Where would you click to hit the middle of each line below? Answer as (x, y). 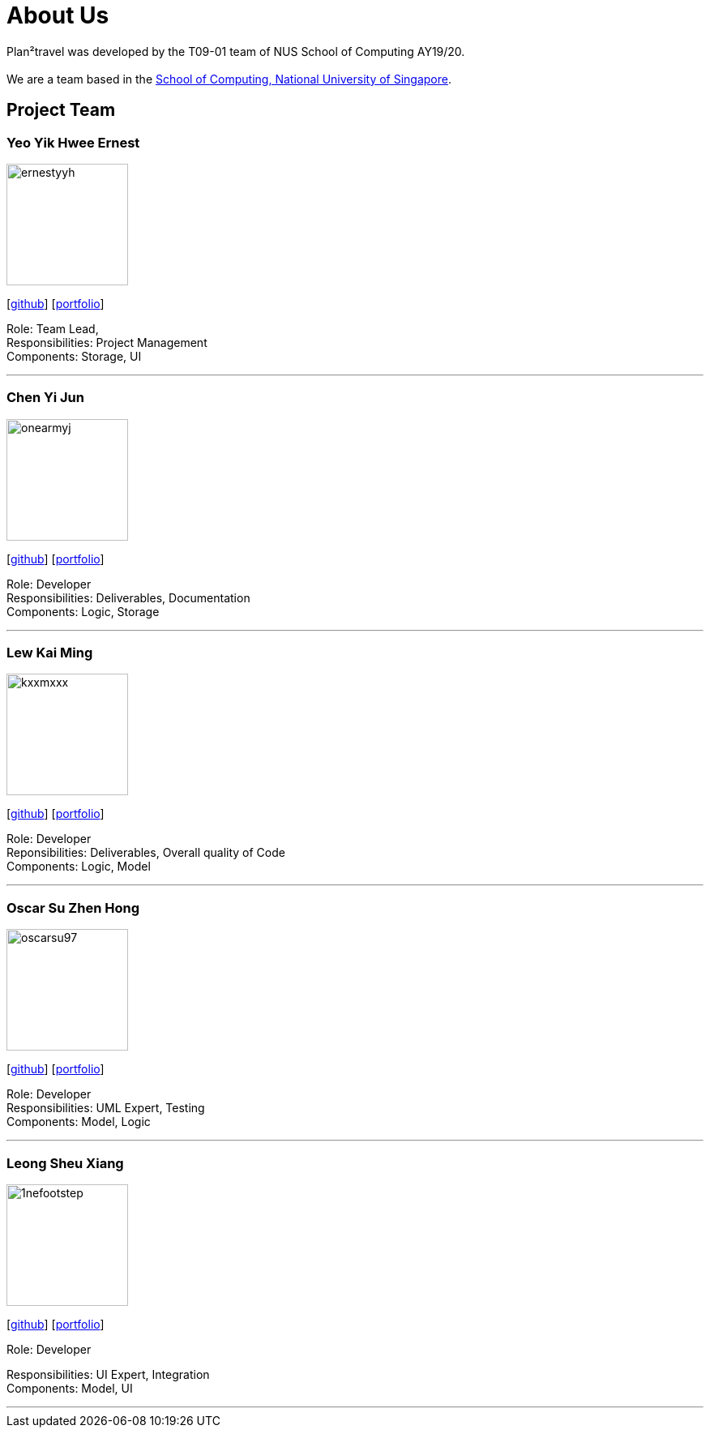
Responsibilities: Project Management (107, 342)
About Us (58, 15)
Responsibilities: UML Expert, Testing (106, 1108)
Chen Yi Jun (45, 398)
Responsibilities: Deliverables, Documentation (128, 597)
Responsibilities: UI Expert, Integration (108, 1374)
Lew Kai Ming (50, 653)
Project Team (61, 110)
